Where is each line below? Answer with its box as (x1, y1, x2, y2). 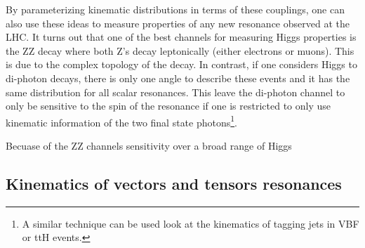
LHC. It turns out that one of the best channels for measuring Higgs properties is (6, 30, 357, 44)
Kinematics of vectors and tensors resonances (6, 172, 342, 194)
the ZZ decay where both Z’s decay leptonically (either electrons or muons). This (6, 43, 354, 58)
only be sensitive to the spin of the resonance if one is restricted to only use (6, 98, 331, 113)
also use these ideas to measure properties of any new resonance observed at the (6, 15, 350, 30)
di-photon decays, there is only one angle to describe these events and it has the (6, 70, 350, 85)
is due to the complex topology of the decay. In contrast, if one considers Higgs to (6, 57, 357, 72)
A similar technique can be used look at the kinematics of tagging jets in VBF (22, 216, 359, 230)
